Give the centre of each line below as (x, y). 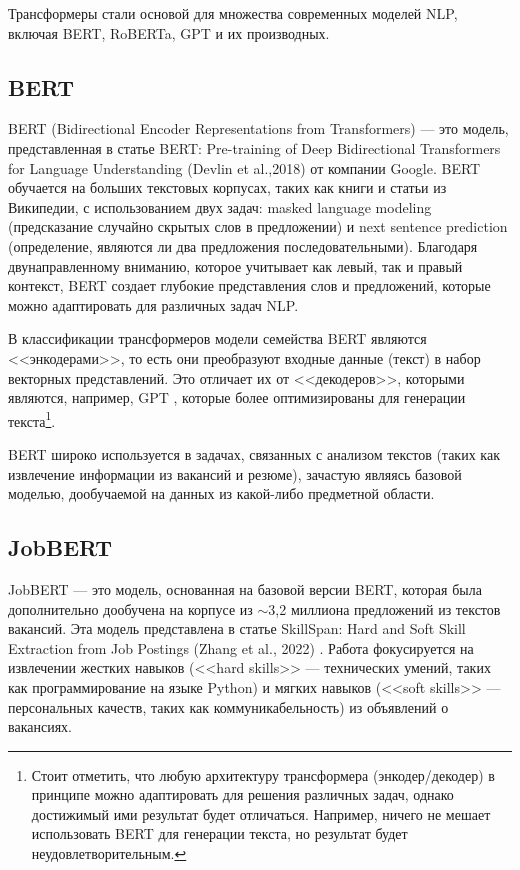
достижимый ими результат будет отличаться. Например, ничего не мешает (261, 813)
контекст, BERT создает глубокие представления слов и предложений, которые (249, 285)
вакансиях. (40, 726)
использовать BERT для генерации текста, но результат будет (219, 833)
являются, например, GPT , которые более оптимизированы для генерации (237, 397)
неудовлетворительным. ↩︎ (109, 853)
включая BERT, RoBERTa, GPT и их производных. (169, 32)
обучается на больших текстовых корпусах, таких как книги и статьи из (227, 187)
